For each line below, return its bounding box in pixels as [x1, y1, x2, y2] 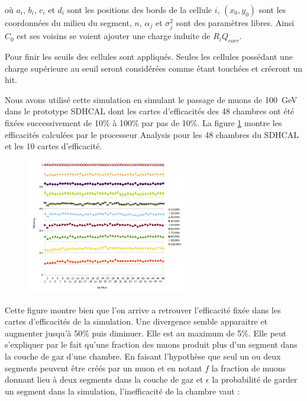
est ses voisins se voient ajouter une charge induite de [17, 30, 211, 42]
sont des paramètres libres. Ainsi [176, 17, 295, 28]
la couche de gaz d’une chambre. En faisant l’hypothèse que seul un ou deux [5, 350, 281, 362]
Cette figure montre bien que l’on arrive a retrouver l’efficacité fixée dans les [5, 303, 281, 316]
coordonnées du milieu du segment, [5, 17, 132, 28]
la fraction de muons [211, 361, 286, 374]
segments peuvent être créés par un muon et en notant [5, 361, 202, 374]
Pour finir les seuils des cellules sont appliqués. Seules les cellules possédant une [5, 50, 293, 62]
